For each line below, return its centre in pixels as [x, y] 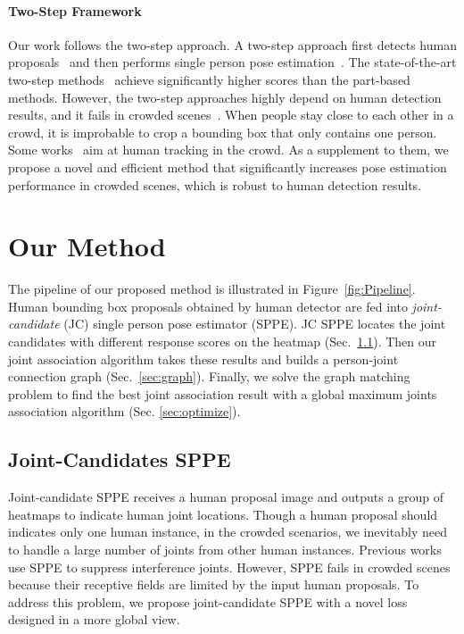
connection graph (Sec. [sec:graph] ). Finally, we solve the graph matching [209, 376]
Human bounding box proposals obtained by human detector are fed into [208, 306]
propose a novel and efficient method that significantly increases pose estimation [228, 167]
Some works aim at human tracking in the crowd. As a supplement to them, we [228, 150]
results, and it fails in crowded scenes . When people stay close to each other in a [231, 115]
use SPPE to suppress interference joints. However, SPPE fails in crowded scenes [229, 567]
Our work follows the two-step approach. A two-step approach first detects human [232, 44]
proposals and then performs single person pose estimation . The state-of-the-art [232, 62]
